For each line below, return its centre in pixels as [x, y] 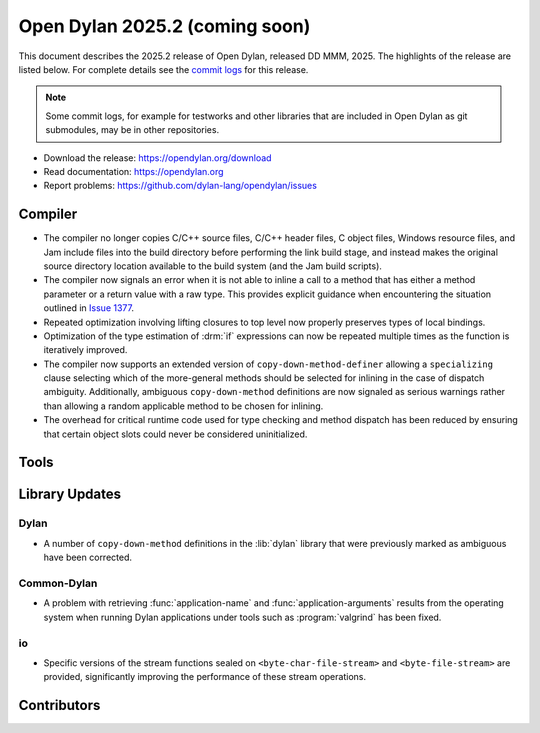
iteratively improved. [85, 350]
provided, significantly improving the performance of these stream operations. [205, 677]
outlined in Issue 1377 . [89, 308]
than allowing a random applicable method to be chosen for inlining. [183, 406]
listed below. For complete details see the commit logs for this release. [163, 69]
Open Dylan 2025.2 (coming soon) [164, 26]
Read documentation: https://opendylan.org [133, 171]
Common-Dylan [58, 583]
